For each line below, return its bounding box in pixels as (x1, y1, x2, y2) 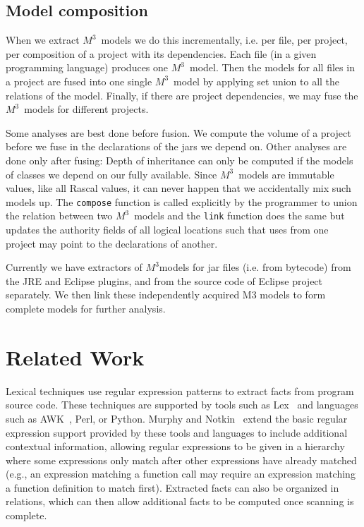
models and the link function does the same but (134, 208, 345, 223)
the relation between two (6, 208, 113, 223)
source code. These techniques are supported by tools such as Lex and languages (6, 397, 358, 412)
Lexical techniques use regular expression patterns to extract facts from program (6, 383, 354, 398)
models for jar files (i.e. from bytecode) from (159, 260, 351, 274)
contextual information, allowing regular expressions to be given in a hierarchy (6, 439, 345, 454)
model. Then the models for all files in (189, 60, 355, 75)
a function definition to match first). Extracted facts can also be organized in (6, 480, 339, 495)
